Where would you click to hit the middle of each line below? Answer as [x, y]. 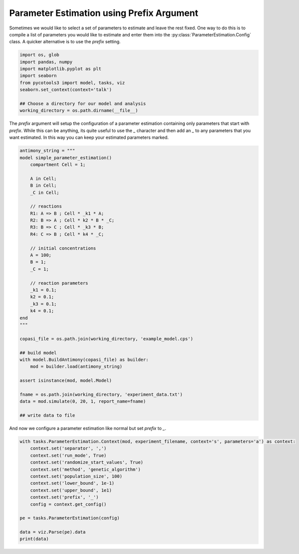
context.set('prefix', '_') [65, 497]
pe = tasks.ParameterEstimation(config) [70, 518]
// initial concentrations [63, 248]
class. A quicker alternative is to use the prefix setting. [65, 42]
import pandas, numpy [46, 62]
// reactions [46, 206]
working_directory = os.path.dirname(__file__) [79, 111]
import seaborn [38, 76]
